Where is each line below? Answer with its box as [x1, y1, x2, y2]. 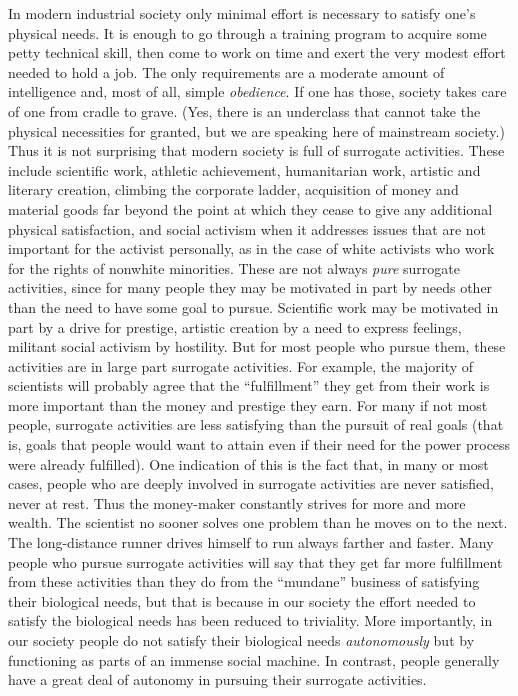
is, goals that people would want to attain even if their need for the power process [8, 434, 511, 455]
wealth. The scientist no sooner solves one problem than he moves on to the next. [8, 512, 508, 533]
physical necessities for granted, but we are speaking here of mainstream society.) [8, 120, 505, 141]
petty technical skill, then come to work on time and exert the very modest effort [8, 42, 506, 63]
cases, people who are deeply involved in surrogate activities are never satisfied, [8, 473, 494, 494]
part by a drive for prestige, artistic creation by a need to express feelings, [8, 316, 462, 337]
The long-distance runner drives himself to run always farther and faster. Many [8, 532, 494, 553]
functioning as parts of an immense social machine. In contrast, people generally [8, 649, 500, 670]
